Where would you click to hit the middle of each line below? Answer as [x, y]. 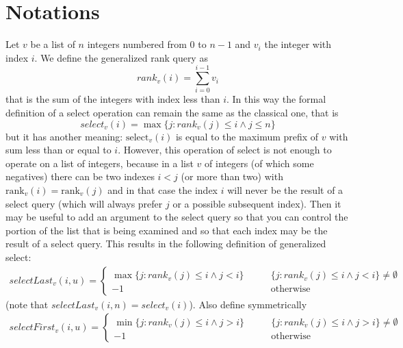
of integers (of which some [259, 163]
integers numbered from [137, 44]
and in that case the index [163, 190]
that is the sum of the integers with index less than [113, 99]
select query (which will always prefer [84, 203]
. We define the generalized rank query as [121, 57]
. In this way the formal [276, 99]
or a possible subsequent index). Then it [257, 203]
